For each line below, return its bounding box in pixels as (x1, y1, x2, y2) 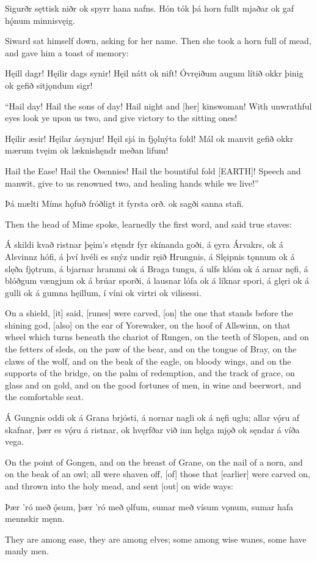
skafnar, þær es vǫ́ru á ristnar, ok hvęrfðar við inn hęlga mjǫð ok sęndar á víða (5, 423, 300, 436)
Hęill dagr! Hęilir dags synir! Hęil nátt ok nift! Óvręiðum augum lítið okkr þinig (5, 67, 304, 80)
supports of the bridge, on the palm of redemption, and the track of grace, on (5, 366, 295, 379)
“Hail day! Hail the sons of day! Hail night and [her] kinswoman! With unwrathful (5, 99, 312, 112)
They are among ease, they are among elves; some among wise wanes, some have (5, 532, 307, 545)
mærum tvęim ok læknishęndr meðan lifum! (5, 144, 169, 157)
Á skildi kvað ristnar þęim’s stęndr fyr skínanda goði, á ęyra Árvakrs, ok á (5, 238, 283, 251)
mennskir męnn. (5, 512, 65, 525)
